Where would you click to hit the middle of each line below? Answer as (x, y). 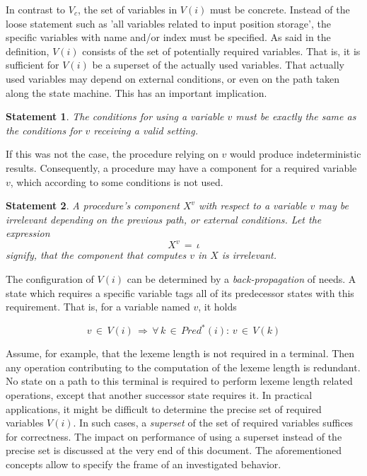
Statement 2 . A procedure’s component (93, 205)
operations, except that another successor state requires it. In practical (159, 395)
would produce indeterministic (296, 154)
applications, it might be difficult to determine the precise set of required (164, 408)
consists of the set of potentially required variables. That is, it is (221, 51)
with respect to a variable (253, 205)
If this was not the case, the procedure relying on (112, 154)
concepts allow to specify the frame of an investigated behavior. (144, 464)
